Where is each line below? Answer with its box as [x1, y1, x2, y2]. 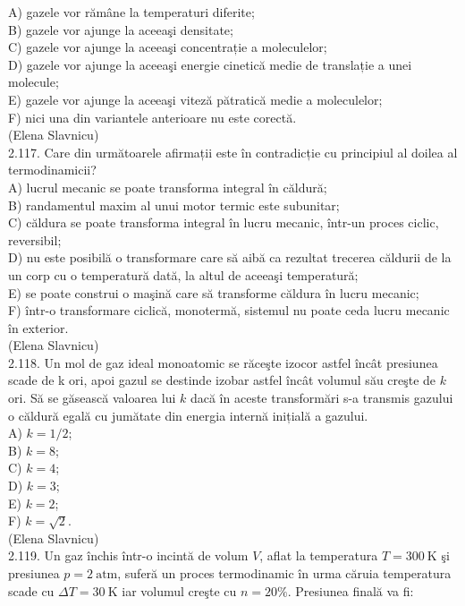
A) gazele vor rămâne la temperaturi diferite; [8, 3, 255, 21]
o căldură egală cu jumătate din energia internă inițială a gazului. [8, 405, 368, 424]
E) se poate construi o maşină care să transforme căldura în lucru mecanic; [8, 283, 419, 302]
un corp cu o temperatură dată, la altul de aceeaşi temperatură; [8, 265, 359, 284]
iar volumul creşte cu [122, 581, 237, 600]
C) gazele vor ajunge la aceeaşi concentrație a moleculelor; [8, 38, 327, 56]
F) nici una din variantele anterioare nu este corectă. [8, 107, 297, 126]
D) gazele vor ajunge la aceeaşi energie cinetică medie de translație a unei [8, 55, 412, 73]
